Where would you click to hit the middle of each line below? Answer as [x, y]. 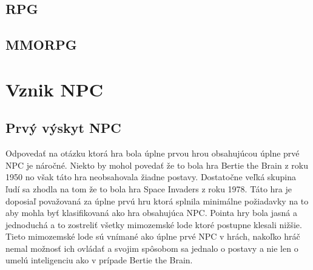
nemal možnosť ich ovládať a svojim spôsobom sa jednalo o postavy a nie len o [152, 248]
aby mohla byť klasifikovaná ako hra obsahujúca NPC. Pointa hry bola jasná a [152, 213]
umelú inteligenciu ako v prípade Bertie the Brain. [99, 260]
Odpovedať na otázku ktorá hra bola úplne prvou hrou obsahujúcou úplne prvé [153, 153]
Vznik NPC [54, 89]
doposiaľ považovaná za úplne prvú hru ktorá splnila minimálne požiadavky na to [157, 201]
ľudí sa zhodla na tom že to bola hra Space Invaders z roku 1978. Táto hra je [149, 188]
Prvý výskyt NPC [63, 128]
